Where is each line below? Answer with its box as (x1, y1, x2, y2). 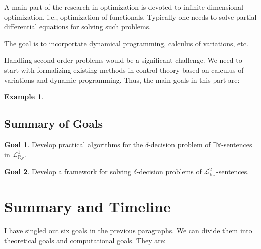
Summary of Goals (4, 116, 103, 131)
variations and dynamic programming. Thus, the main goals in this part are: (4, 74, 240, 85)
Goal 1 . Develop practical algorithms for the (4, 139, 143, 149)
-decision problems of (136, 166, 202, 177)
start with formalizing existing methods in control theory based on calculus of (4, 64, 244, 75)
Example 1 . (4, 91, 44, 102)
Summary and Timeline (4, 196, 171, 217)
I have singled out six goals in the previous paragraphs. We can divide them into (4, 225, 252, 236)
